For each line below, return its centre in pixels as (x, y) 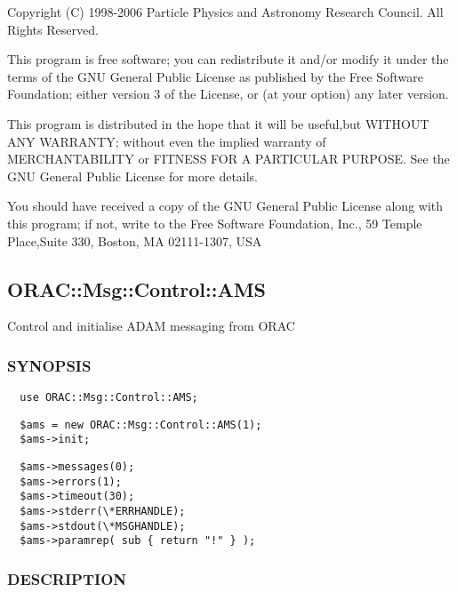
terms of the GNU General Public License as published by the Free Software (215, 76)
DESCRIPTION (67, 578)
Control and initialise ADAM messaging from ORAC (151, 326)
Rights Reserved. (53, 29)
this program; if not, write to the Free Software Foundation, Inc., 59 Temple (215, 223)
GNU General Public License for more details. (133, 176)
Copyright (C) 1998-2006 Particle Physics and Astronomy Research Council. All (225, 12)
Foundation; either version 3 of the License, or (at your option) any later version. (228, 94)
